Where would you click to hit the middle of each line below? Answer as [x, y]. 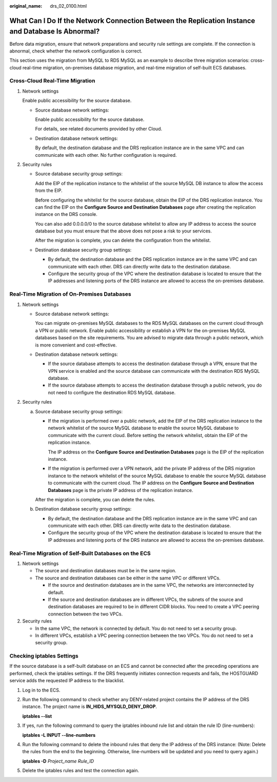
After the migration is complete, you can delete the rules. [95, 499]
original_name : [26, 6]
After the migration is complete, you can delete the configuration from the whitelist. [123, 240]
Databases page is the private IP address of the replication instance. [121, 490]
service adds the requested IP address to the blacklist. [67, 681]
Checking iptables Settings [44, 656]
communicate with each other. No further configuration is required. [106, 155]
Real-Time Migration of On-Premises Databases [70, 294]
